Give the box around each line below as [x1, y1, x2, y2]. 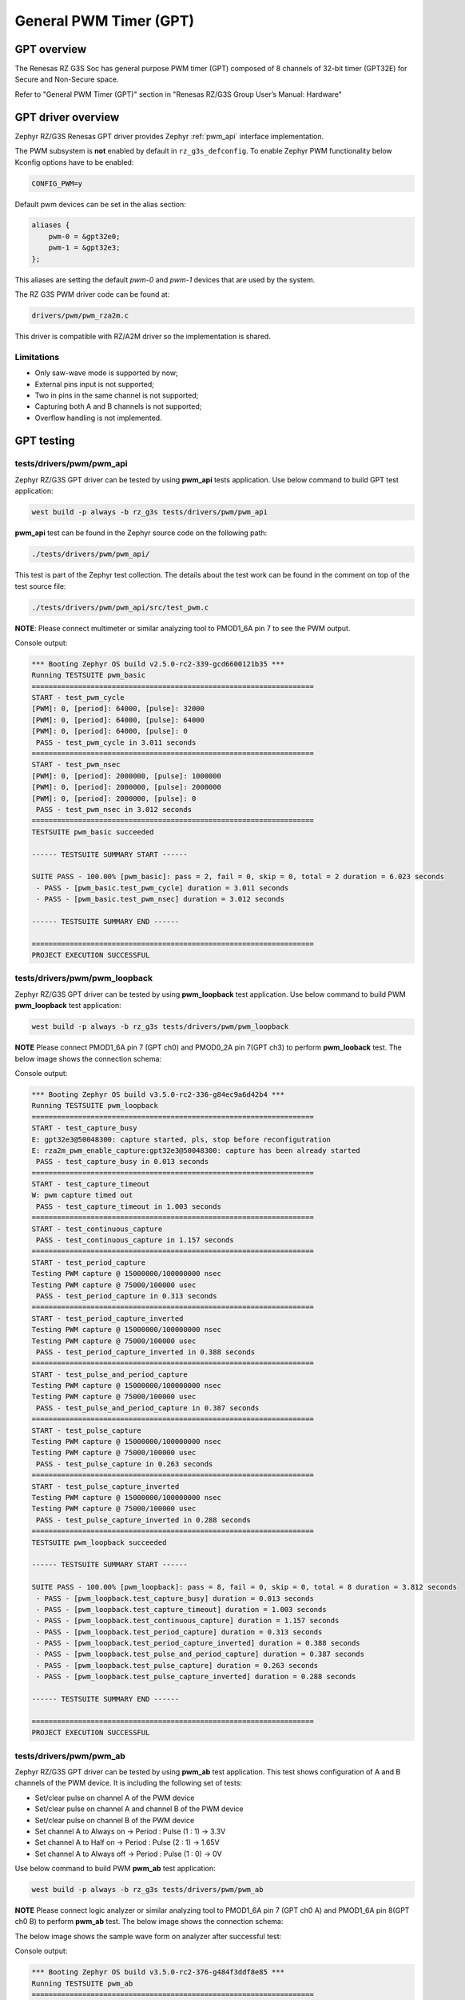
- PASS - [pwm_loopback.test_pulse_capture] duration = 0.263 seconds [36, 1661, 319, 1670]
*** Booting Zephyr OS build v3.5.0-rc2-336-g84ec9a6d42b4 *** [31, 1090, 285, 1099]
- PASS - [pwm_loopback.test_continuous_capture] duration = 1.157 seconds [36, 1616, 340, 1626]
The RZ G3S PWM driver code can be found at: [14, 290, 170, 299]
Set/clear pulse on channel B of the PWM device [34, 1815, 195, 1825]
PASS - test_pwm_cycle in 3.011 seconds [36, 738, 197, 747]
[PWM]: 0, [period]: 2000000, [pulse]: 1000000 [31, 771, 221, 780]
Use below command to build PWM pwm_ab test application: [14, 1864, 216, 1874]
